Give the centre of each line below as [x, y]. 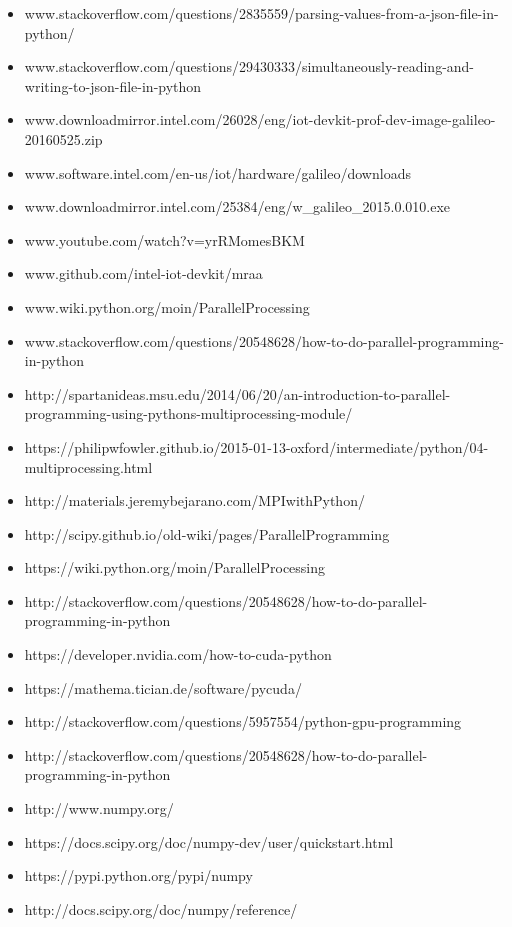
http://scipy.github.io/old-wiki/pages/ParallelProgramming [207, 533]
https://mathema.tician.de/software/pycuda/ [163, 687]
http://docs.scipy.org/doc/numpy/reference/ [161, 908]
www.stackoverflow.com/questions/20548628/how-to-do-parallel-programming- [264, 340]
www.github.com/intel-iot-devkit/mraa [143, 273]
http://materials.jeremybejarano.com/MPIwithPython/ [194, 500]
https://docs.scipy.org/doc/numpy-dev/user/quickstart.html [209, 841]
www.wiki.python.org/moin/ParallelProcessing [167, 306]
